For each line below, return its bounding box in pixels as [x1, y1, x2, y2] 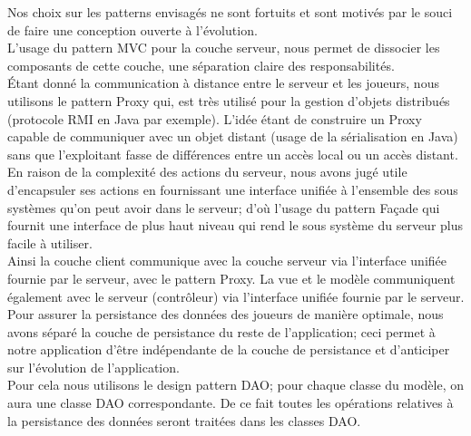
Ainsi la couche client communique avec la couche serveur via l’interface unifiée [7, 251, 446, 270]
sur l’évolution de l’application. [7, 357, 180, 376]
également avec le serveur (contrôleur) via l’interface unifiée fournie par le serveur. [7, 286, 465, 305]
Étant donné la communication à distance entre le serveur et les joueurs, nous [7, 73, 439, 92]
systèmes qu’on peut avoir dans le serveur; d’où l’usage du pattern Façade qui [7, 198, 440, 217]
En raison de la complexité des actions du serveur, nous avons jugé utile [7, 162, 407, 181]
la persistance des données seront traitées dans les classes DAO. [7, 411, 361, 430]
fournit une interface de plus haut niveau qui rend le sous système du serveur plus [7, 216, 464, 235]
